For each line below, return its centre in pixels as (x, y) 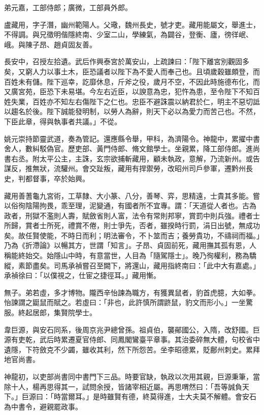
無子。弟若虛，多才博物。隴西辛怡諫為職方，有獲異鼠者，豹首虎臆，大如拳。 (132, 292)
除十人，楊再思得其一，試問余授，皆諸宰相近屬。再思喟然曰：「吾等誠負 (123, 386)
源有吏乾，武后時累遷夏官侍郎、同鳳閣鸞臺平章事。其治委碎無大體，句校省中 (132, 339)
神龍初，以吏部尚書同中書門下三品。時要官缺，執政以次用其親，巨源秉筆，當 (132, 376)
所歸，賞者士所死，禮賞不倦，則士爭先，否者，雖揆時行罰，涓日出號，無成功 (132, 225)
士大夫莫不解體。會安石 (217, 396)
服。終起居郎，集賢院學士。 (50, 312)
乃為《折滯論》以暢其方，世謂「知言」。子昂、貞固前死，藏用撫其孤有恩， (127, 245)
